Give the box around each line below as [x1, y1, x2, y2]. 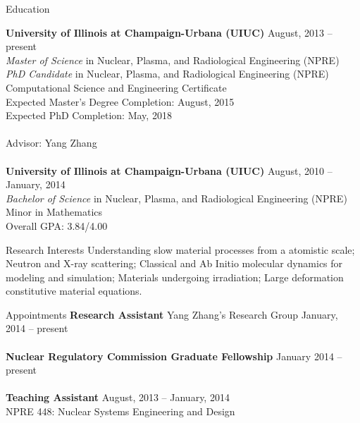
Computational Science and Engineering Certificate [6, 80, 227, 94]
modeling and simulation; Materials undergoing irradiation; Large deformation [6, 269, 344, 284]
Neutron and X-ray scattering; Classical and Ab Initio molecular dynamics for [6, 256, 343, 271]
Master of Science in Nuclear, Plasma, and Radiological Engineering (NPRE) [6, 52, 340, 67]
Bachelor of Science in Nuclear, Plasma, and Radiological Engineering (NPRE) [6, 190, 347, 205]
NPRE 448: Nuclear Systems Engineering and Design [6, 404, 235, 419]
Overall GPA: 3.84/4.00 [6, 218, 108, 233]
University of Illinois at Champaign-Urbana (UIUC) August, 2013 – [6, 25, 333, 39]
